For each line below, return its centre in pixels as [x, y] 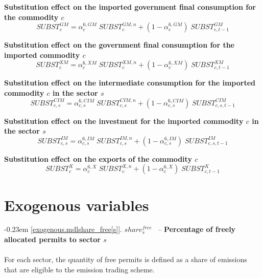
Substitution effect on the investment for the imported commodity [124, 121]
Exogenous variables [77, 205]
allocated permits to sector [52, 239]
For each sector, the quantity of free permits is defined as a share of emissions [126, 259]
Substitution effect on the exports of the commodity [98, 158]
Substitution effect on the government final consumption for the [119, 45]
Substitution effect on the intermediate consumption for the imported [130, 83]
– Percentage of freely [197, 229]
